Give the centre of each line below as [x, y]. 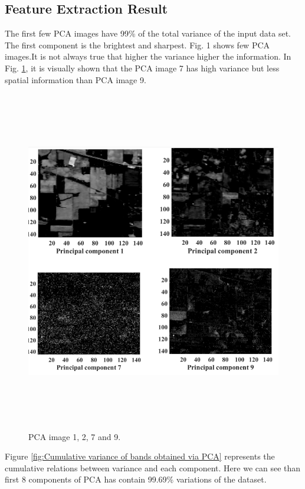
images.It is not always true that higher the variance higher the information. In [148, 56]
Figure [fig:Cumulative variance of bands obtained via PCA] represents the [140, 456]
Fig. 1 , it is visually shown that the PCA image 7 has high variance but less [142, 68]
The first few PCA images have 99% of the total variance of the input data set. [148, 33]
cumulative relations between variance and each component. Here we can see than [153, 467]
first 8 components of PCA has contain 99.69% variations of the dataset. [136, 479]
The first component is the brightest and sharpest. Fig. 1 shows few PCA [137, 45]
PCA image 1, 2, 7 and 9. [75, 436]
